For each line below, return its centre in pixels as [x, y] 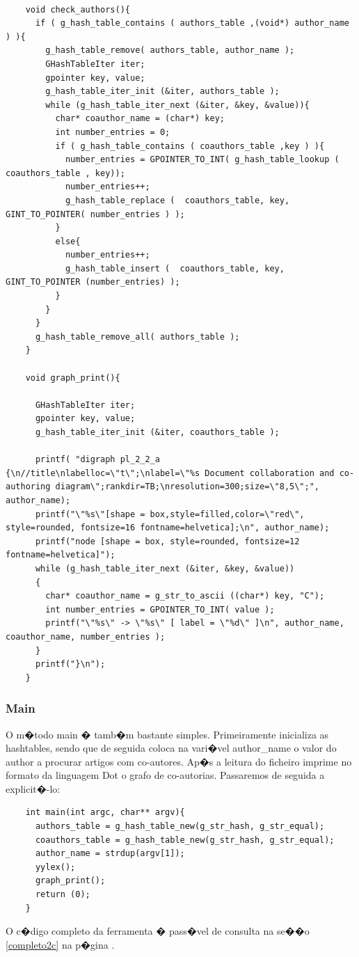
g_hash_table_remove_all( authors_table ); [137, 337]
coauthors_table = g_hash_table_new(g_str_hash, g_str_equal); [185, 840]
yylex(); [55, 867]
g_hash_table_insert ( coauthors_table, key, [175, 268]
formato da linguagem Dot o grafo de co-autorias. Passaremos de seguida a [165, 775]
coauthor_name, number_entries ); [86, 636]
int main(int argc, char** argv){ [105, 813]
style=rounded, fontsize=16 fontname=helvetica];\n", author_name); [168, 528]
